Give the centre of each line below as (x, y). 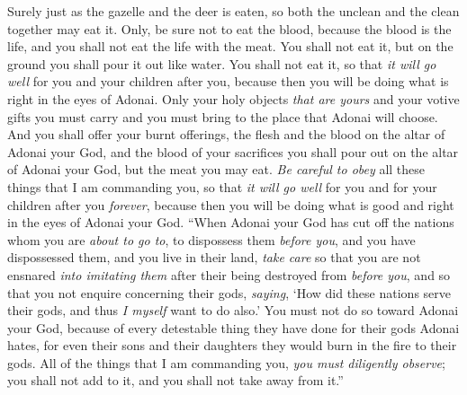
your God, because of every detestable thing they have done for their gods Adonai (233, 327)
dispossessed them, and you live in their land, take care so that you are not (214, 257)
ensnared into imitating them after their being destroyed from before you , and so (229, 274)
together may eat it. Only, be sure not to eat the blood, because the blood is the (229, 28)
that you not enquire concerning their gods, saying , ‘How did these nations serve (229, 292)
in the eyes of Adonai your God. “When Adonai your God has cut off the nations (231, 222)
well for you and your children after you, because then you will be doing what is (228, 81)
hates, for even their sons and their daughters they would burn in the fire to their (232, 345)
